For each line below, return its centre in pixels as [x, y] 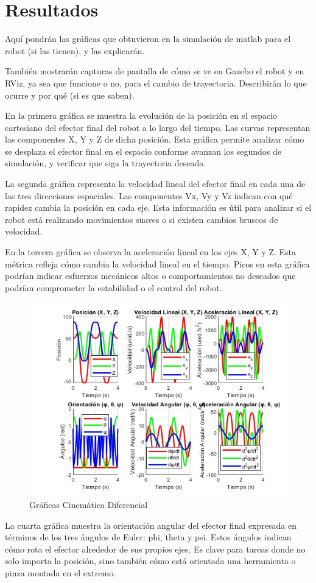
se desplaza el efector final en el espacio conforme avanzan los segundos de [143, 151]
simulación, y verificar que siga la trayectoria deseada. [106, 163]
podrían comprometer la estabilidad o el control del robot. [114, 287]
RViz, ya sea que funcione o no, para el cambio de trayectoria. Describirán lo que [156, 83]
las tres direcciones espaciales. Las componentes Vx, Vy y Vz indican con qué [149, 195]
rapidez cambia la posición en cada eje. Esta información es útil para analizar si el [158, 207]
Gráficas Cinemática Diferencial [89, 504]
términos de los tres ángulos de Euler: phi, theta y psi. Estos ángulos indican [148, 537]
